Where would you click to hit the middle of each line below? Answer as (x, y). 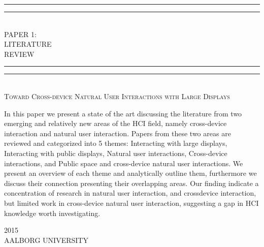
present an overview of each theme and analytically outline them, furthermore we (130, 173)
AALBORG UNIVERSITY (46, 240)
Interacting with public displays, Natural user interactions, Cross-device (116, 153)
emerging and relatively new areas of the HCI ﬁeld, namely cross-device (115, 123)
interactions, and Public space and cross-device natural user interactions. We (124, 163)
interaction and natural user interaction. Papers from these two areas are (118, 133)
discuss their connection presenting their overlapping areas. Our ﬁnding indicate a (131, 183)
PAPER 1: (20, 34)
